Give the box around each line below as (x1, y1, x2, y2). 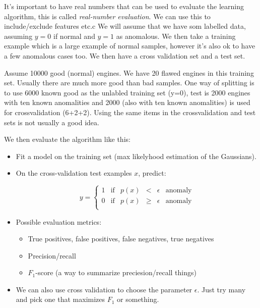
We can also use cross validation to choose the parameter (16, 284, 192, 294)
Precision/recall (28, 250, 76, 261)
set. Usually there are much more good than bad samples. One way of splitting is (4, 77, 254, 88)
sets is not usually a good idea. (4, 117, 99, 127)
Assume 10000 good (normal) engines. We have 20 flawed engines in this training (4, 67, 254, 78)
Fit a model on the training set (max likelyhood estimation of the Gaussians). (16, 150, 256, 161)
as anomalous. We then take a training (116, 30, 236, 41)
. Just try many (197, 284, 246, 294)
